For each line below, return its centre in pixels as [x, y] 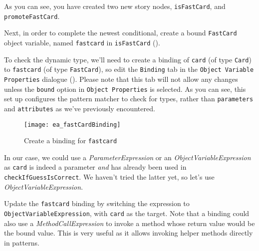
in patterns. [22, 242]
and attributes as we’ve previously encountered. [80, 108]
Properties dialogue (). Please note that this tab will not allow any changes [121, 79]
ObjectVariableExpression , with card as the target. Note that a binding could [127, 213]
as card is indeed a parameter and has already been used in [95, 167]
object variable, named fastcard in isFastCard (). [82, 42]
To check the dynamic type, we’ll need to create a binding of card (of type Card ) [128, 59]
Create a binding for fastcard [71, 140]
